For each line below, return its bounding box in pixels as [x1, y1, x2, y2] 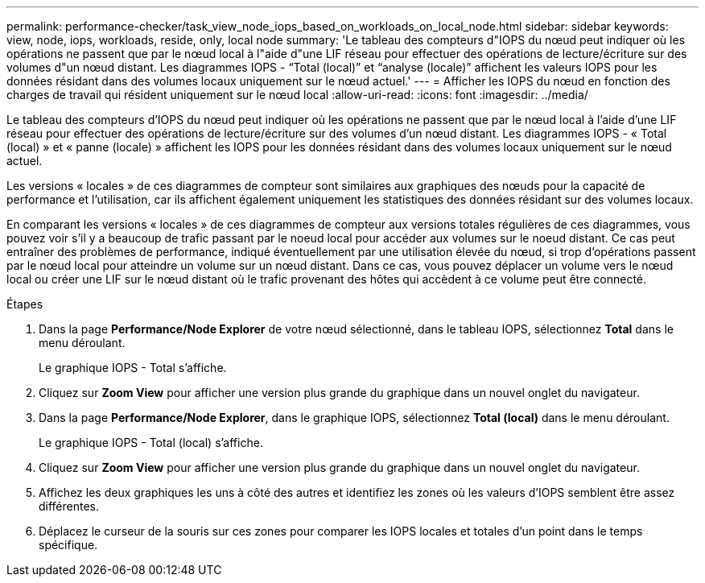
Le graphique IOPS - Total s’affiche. [39, 361, 227, 374]
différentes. [39, 499, 100, 513]
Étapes [6, 297, 43, 311]
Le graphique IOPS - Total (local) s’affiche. [39, 436, 263, 449]
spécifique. [39, 538, 98, 552]
